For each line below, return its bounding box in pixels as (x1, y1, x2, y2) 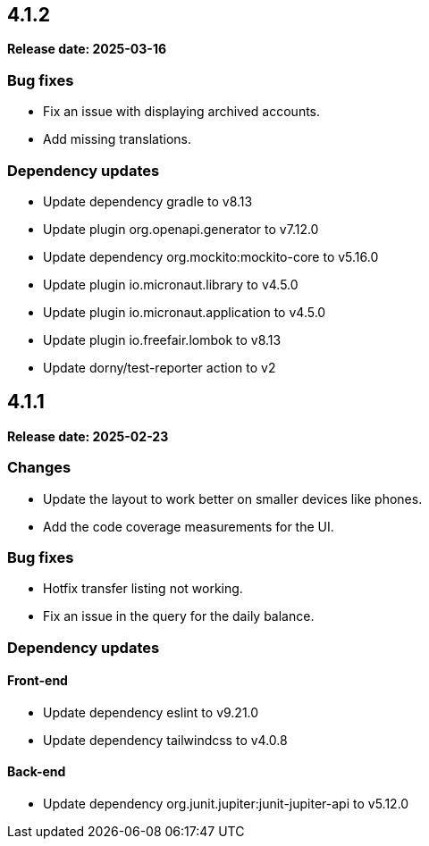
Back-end (7, 764, 66, 780)
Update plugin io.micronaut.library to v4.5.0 (43, 276, 299, 292)
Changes (7, 458, 71, 477)
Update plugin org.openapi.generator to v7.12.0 (43, 221, 319, 237)
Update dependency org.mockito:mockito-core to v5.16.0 (43, 248, 379, 264)
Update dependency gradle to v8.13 (43, 193, 253, 209)
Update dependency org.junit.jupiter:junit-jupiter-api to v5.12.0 (43, 796, 409, 812)
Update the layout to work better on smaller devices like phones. (43, 490, 423, 507)
